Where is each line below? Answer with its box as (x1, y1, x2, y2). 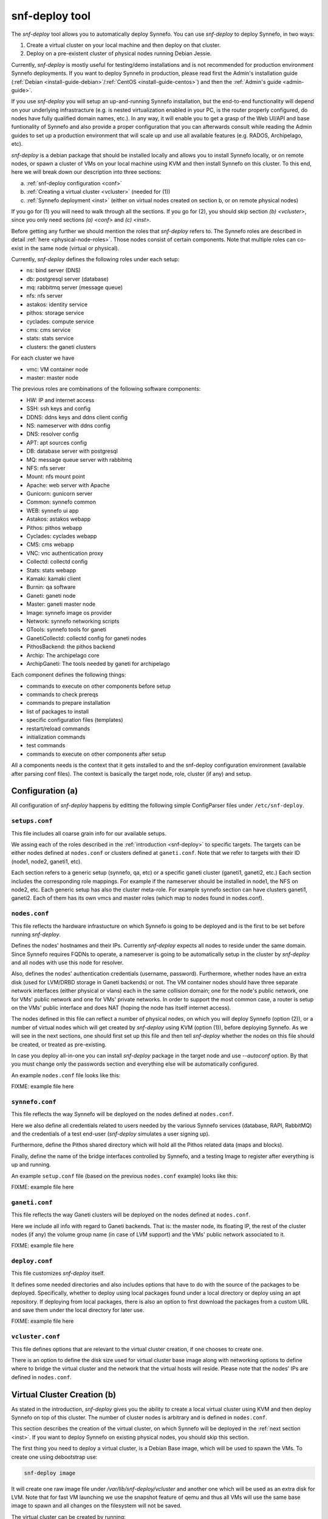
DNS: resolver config (26, 430, 79, 437)
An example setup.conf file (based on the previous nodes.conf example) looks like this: (11, 1172, 238, 1179)
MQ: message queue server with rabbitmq (26, 456, 132, 463)
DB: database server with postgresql (26, 447, 118, 455)
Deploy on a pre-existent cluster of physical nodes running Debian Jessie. (26, 50, 212, 57)
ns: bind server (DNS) (26, 267, 81, 274)
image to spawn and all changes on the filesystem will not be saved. (11, 1502, 182, 1509)
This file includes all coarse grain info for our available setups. (11, 829, 166, 837)
